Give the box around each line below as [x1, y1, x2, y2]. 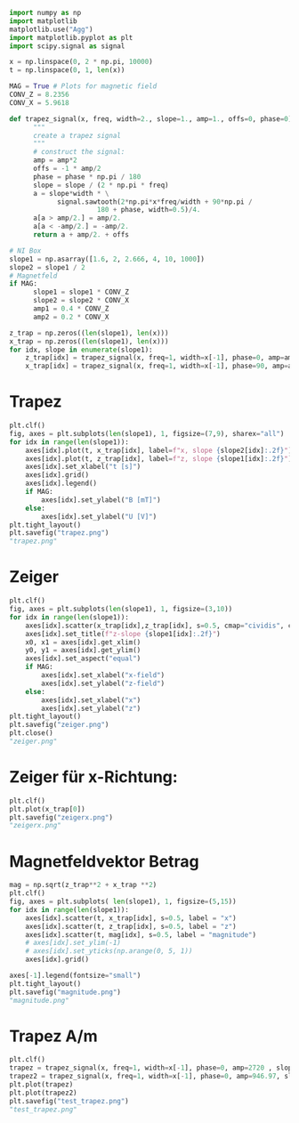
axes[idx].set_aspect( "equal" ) [25, 654, 141, 663]
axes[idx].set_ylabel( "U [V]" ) [41, 512, 158, 521]
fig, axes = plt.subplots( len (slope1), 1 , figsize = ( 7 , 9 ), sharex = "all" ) [9, 429, 285, 438]
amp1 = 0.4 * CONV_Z [32, 304, 109, 313]
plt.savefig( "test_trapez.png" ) [9, 1096, 129, 1105]
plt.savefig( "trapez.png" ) [9, 529, 109, 537]
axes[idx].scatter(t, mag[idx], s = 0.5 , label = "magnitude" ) [25, 930, 256, 939]
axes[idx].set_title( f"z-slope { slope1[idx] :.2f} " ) [25, 629, 221, 638]
